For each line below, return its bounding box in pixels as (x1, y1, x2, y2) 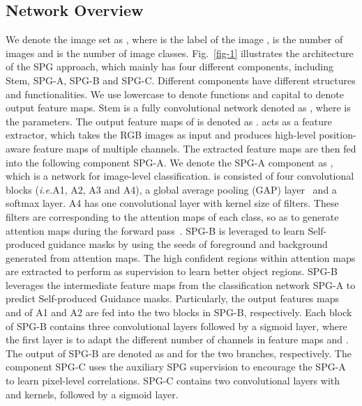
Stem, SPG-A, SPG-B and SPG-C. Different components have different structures (6, 72, 356, 87)
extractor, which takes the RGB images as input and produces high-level (6, 127, 316, 142)
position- (319, 127, 356, 142)
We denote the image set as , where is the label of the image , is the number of (6, 32, 343, 47)
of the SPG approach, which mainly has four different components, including (6, 59, 334, 74)
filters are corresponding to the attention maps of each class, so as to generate (6, 209, 339, 224)
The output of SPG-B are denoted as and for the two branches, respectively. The (6, 345, 352, 360)
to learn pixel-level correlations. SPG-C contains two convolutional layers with (6, 373, 340, 388)
